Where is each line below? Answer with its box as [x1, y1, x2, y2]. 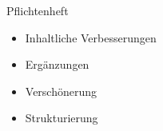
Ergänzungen [25, 56, 89, 73]
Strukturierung [25, 109, 98, 126]
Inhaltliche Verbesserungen [25, 29, 157, 46]
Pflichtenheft [6, 2, 69, 18]
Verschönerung [25, 82, 97, 99]
